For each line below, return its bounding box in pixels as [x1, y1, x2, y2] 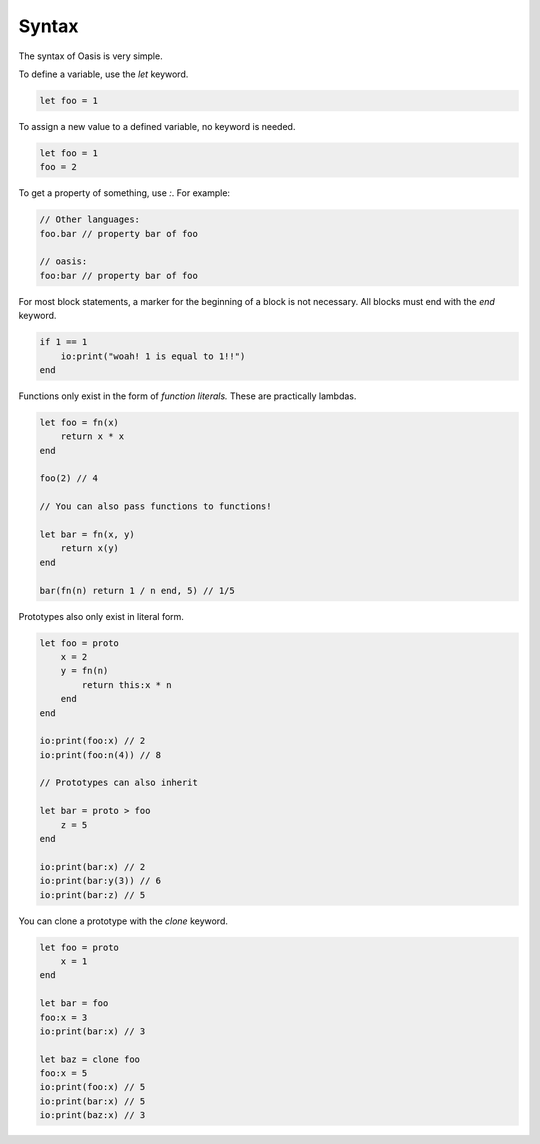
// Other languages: [39, 214, 140, 225]
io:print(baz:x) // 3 [39, 1110, 146, 1121]
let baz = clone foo [39, 1053, 140, 1065]
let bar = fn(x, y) [39, 529, 135, 540]
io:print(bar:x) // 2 [39, 861, 146, 872]
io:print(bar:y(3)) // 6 [39, 875, 162, 887]
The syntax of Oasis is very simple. [18, 50, 164, 62]
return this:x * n [81, 679, 172, 690]
